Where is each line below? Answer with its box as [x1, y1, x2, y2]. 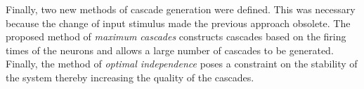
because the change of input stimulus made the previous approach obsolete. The [6, 15, 351, 30]
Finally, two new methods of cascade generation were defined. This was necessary [6, 2, 356, 16]
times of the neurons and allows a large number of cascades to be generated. [6, 42, 334, 57]
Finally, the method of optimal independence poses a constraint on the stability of [6, 56, 358, 71]
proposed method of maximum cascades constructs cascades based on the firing [6, 29, 346, 44]
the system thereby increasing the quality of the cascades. [6, 70, 254, 84]
